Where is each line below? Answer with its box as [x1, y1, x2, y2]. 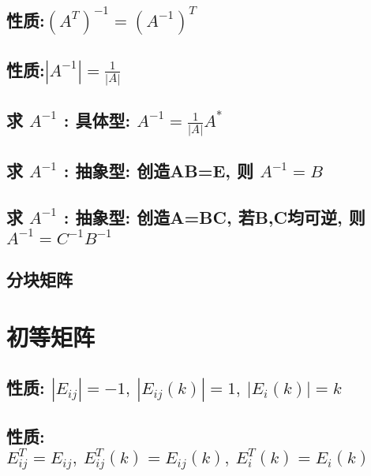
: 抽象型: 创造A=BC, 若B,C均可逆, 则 [63, 205, 365, 229]
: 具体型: [63, 107, 131, 132]
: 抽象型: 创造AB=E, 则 [63, 158, 254, 183]
